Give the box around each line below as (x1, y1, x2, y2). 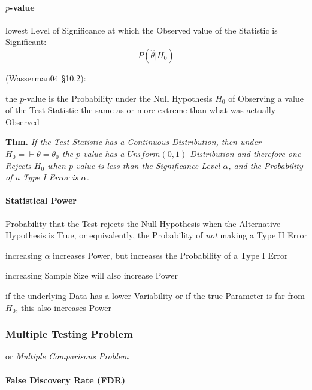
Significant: (5, 35, 47, 48)
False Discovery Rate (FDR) (5, 373, 126, 386)
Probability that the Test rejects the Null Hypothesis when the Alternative (5, 217, 281, 229)
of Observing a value (228, 92, 304, 104)
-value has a (80, 147, 125, 159)
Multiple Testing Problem (5, 326, 133, 341)
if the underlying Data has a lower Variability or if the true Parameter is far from (5, 289, 305, 301)
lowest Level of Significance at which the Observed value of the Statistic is (5, 23, 278, 36)
